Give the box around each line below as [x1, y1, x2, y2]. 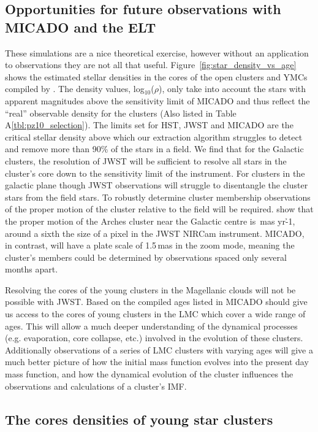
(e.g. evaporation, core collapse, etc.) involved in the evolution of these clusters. [5, 331, 303, 344]
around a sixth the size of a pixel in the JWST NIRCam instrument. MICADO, [5, 226, 305, 239]
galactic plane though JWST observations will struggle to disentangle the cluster [5, 179, 308, 191]
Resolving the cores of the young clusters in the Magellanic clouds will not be [5, 283, 296, 296]
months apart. [5, 263, 58, 276]
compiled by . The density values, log [5, 82, 145, 95]
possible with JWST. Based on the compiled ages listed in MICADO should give [5, 295, 308, 308]
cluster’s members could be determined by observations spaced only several [5, 250, 287, 263]
